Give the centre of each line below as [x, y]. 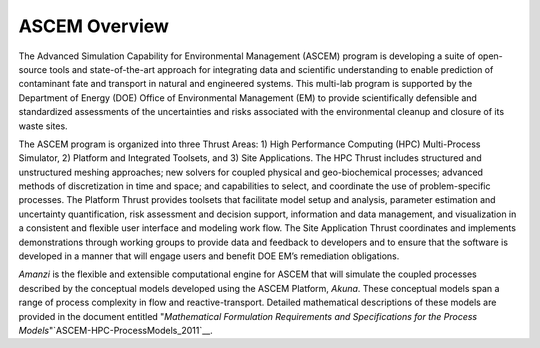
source [33, 69]
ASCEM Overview [94, 26]
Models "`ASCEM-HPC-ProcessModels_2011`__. [116, 330]
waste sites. [43, 126]
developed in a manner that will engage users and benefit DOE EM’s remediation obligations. [209, 256]
